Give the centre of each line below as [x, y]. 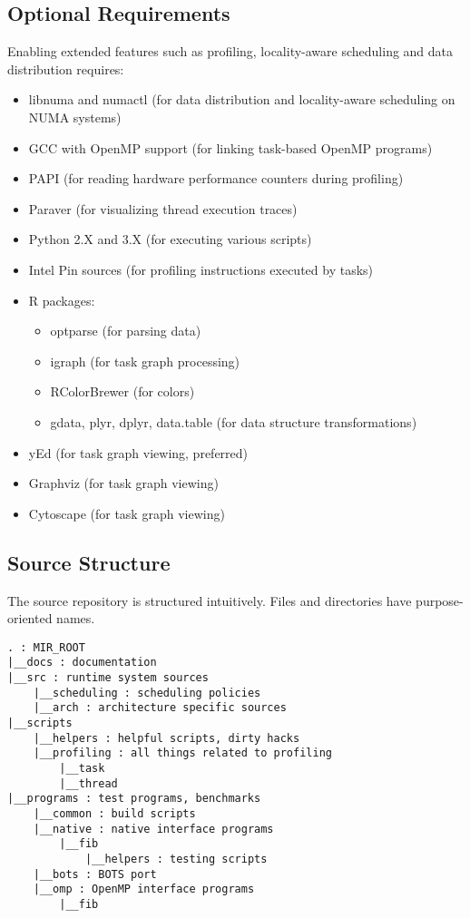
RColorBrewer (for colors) [122, 391]
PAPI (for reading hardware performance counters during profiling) [216, 178]
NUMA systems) [75, 117]
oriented [30, 618]
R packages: [62, 300]
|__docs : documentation [82, 663]
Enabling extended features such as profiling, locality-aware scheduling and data [230, 51]
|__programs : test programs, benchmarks [134, 799]
